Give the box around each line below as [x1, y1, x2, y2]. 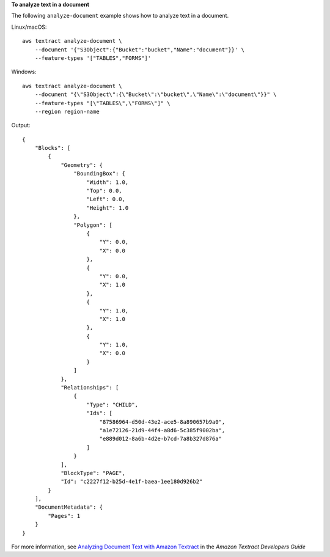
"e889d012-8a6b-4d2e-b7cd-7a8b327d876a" [99, 435, 222, 443]
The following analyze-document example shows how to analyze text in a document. [11, 12, 229, 20]
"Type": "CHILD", [86, 401, 139, 408]
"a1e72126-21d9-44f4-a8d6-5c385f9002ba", [99, 427, 226, 433]
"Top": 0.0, [86, 187, 122, 194]
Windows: [11, 68, 37, 76]
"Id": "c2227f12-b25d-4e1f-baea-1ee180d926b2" [61, 478, 203, 485]
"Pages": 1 [48, 512, 81, 519]
